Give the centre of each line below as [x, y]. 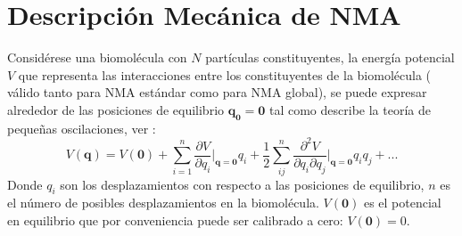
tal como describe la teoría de [350, 109]
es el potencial [402, 203]
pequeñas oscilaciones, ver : [82, 128]
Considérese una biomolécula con [97, 57]
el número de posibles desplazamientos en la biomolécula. [163, 203]
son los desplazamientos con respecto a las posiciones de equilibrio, [242, 184]
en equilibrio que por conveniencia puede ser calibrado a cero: [175, 220]
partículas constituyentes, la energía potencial [330, 57]
